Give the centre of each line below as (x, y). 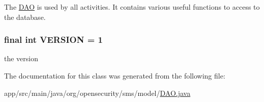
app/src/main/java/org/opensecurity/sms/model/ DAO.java (97, 93)
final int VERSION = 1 (53, 40)
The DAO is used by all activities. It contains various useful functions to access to (132, 7)
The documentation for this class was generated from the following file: (115, 75)
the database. (25, 17)
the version (21, 58)
